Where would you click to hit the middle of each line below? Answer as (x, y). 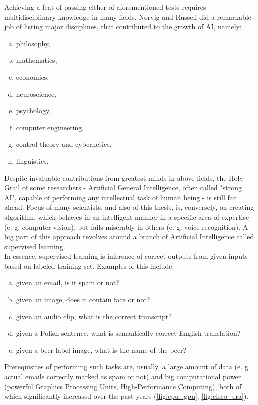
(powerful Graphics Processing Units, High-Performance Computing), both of (123, 386)
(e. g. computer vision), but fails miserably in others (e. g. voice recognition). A (126, 227)
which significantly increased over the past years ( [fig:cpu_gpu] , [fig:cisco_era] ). (127, 396)
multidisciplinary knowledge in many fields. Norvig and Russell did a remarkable (128, 16)
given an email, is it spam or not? (68, 283)
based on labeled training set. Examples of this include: (89, 266)
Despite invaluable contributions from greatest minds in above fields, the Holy (124, 177)
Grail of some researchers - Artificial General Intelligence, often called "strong (123, 187)
